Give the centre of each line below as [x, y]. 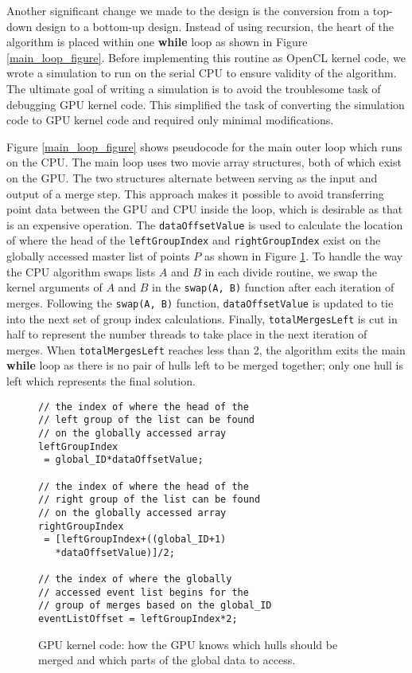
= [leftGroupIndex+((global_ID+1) [135, 540]
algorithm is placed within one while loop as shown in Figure [157, 42]
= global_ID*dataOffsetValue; [124, 460]
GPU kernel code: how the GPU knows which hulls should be [188, 644]
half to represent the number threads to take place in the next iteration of [187, 334]
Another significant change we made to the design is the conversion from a [188, 10]
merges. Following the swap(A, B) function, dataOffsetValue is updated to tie [200, 302]
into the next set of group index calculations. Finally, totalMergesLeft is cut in [202, 318]
